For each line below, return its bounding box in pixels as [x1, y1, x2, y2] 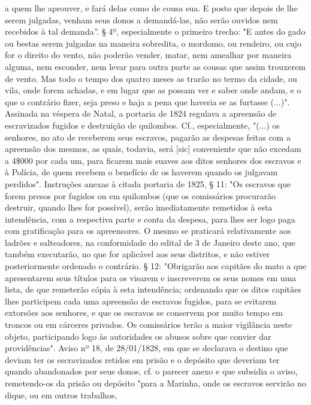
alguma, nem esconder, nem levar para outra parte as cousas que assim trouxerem [5, 60, 306, 72]
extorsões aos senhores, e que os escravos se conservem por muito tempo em [5, 306, 283, 319]
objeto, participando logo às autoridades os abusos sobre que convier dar [5, 330, 271, 342]
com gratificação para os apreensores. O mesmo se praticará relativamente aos [5, 224, 291, 237]
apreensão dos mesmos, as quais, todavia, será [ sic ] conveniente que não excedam [5, 142, 301, 155]
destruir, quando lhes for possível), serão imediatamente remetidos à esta [5, 201, 273, 214]
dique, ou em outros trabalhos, [5, 388, 117, 401]
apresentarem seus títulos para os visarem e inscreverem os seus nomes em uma [5, 271, 297, 284]
